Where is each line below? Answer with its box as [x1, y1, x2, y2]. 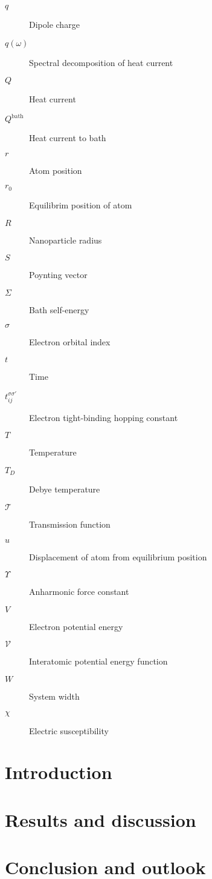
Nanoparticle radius [29, 233, 102, 246]
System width [29, 689, 80, 702]
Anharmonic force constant [29, 585, 129, 598]
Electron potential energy [29, 620, 123, 632]
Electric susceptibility [29, 724, 109, 737]
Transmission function [29, 517, 111, 530]
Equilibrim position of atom [29, 198, 132, 211]
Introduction [5, 760, 112, 784]
